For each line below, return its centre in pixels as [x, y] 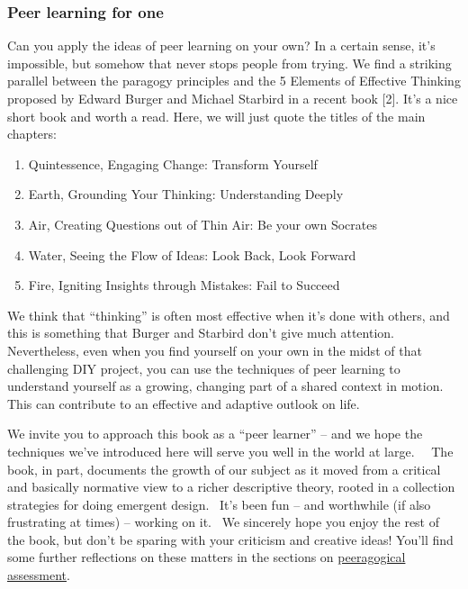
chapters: [32, 134]
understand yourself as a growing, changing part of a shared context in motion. [225, 386]
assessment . [39, 575]
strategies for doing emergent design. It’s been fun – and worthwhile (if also [219, 504]
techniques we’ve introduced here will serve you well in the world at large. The [230, 451]
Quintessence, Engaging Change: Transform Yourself [173, 163]
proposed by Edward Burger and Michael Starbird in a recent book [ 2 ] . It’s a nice [233, 98]
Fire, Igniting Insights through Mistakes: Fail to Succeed [184, 285]
